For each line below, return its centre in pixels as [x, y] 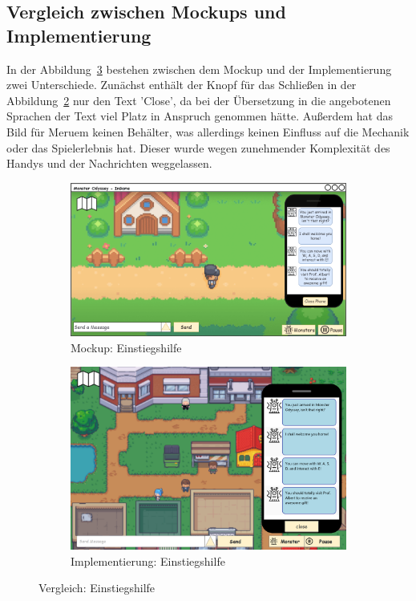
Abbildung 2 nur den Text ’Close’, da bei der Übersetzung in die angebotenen [199, 100]
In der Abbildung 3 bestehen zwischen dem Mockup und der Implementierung [199, 69]
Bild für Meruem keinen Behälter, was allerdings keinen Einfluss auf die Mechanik [208, 131]
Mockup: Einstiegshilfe [126, 347]
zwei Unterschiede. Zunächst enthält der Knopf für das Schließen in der [182, 85]
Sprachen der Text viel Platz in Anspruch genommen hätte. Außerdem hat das [200, 116]
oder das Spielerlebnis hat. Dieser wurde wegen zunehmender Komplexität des [198, 147]
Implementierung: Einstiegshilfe [148, 560]
